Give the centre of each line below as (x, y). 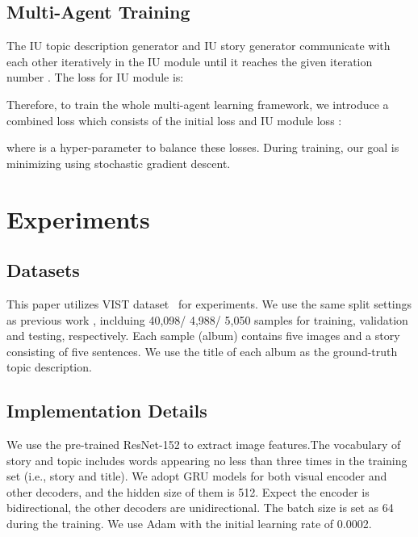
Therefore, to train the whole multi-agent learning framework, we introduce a (198, 104)
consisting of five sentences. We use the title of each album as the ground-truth (202, 351)
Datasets (43, 270)
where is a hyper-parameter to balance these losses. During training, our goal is (203, 147)
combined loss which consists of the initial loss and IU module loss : (174, 120)
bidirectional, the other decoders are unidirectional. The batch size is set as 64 (200, 508)
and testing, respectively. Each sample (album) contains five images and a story (203, 336)
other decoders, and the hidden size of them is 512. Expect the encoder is (188, 491)
